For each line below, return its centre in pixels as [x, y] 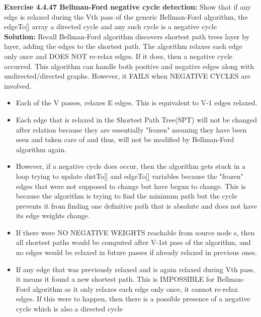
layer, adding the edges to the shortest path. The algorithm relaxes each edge [123, 46]
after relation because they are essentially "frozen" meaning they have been [131, 129]
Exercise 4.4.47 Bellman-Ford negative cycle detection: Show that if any [128, 7]
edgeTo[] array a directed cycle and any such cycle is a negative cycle [110, 26]
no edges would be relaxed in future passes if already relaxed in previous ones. [136, 252]
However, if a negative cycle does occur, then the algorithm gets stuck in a [131, 166]
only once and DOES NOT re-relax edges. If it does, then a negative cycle [118, 56]
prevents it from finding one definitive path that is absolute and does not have [137, 205]
